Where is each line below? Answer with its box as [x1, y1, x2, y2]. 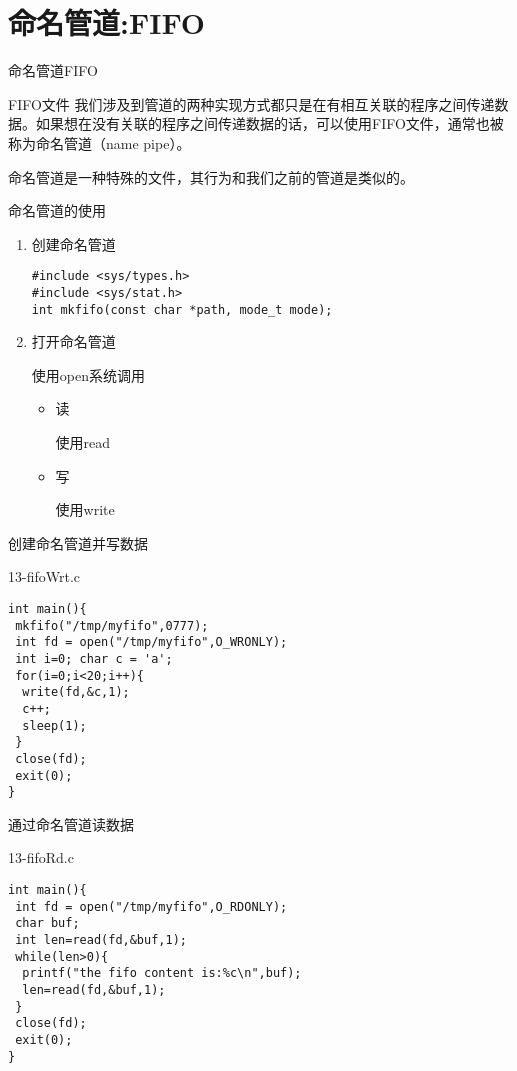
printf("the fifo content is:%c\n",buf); [22, 966, 302, 981]
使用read [55, 432, 111, 453]
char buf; [15, 916, 80, 931]
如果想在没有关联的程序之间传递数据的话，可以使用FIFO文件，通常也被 [35, 113, 504, 134]
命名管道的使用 [8, 200, 106, 221]
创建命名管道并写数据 [8, 532, 148, 553]
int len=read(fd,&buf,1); [15, 933, 187, 948]
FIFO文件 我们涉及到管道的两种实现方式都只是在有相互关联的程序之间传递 [8, 93, 495, 114]
